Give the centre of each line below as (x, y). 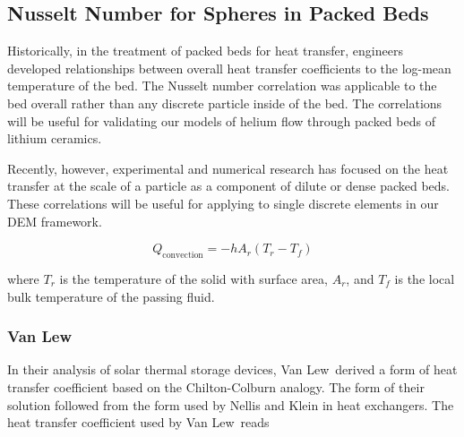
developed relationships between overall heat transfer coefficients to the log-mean (229, 68)
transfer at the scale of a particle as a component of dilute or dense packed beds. (229, 186)
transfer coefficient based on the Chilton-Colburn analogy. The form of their (216, 386)
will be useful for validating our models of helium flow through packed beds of (221, 120)
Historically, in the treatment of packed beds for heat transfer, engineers (205, 51)
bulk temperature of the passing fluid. (111, 296)
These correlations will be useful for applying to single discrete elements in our (223, 203)
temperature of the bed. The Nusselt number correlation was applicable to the (222, 86)
